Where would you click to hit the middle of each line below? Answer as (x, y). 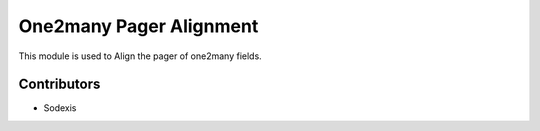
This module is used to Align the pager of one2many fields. (140, 56)
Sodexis (60, 108)
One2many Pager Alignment (138, 26)
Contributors (59, 84)
